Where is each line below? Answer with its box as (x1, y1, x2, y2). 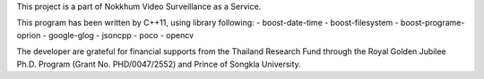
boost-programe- (400, 18, 465, 28)
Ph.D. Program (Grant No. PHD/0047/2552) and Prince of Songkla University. (16, 59, 302, 69)
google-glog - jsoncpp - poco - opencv (48, 29, 194, 40)
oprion (16, 29, 41, 40)
